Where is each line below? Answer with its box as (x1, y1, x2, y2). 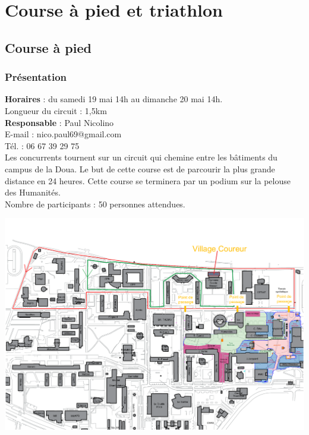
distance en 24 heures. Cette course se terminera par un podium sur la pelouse (5, 174, 291, 187)
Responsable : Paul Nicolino (5, 116, 114, 128)
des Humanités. (5, 186, 61, 198)
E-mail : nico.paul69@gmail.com (5, 128, 122, 140)
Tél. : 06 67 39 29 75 (5, 139, 80, 152)
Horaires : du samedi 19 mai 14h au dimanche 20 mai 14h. (5, 93, 223, 105)
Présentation (5, 70, 67, 84)
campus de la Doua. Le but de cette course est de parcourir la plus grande (5, 162, 275, 175)
